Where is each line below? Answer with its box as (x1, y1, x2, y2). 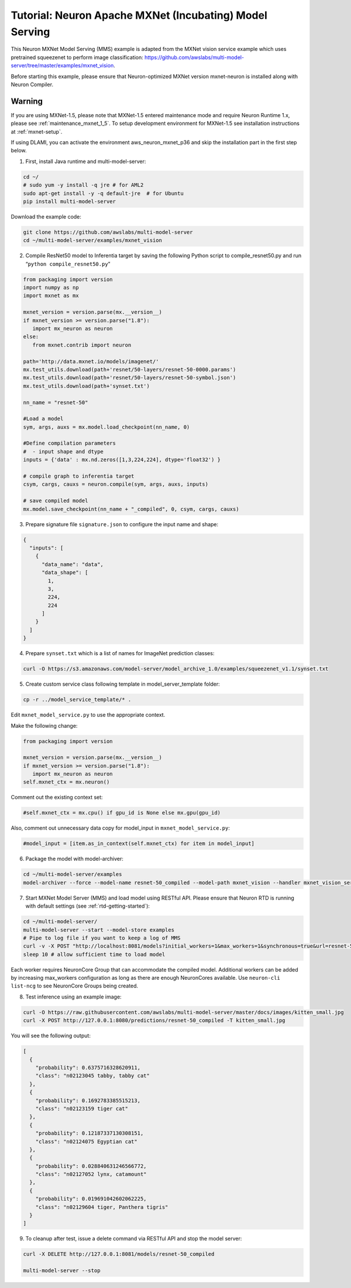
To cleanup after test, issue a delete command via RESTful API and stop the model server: (25, 1235, 242, 1242)
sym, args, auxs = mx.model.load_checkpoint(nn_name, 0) (23, 424, 190, 430)
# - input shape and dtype (23, 448, 104, 455)
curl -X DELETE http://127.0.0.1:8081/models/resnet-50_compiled (23, 1251, 215, 1258)
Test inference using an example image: (25, 993, 122, 1000)
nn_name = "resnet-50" (23, 399, 88, 406)
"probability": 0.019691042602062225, (35, 1195, 147, 1202)
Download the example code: (11, 213, 82, 220)
